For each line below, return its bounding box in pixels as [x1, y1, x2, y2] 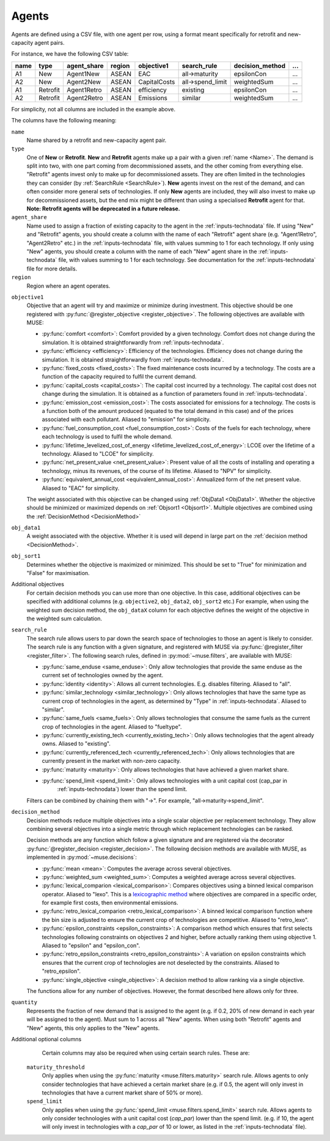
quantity [11, 999, 38, 1006]
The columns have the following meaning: [11, 117, 117, 124]
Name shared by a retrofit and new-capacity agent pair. [26, 136, 167, 144]
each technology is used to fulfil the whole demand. [42, 433, 172, 440]
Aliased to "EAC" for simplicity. [42, 484, 120, 492]
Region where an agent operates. [26, 282, 111, 289]
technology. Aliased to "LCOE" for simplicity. [42, 450, 154, 457]
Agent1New [67, 69, 100, 78]
